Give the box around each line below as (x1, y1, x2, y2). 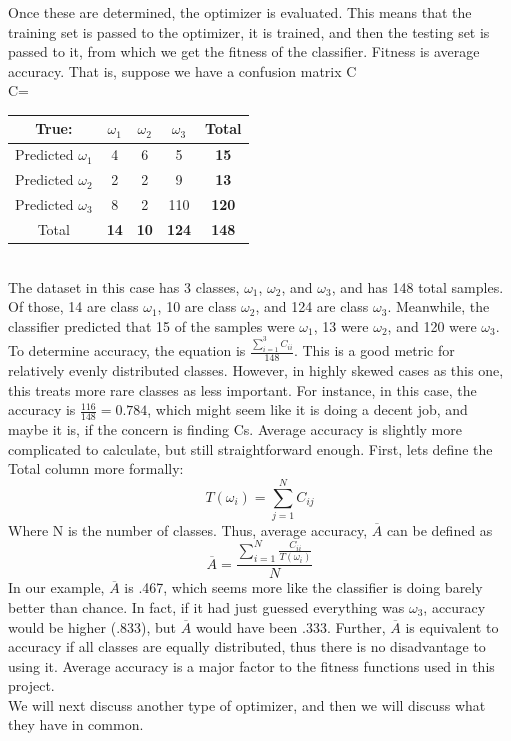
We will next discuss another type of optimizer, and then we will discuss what (8, 694, 486, 715)
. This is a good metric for (293, 340, 455, 361)
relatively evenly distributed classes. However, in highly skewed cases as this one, (8, 359, 504, 380)
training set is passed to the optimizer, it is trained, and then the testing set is (8, 21, 490, 42)
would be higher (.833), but (8, 616, 177, 637)
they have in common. (8, 714, 144, 735)
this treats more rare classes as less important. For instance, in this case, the (8, 379, 477, 400)
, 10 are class (157, 296, 237, 317)
